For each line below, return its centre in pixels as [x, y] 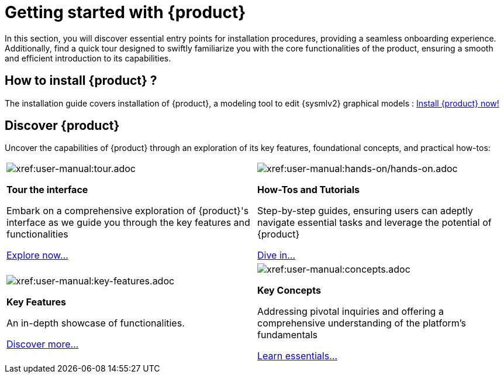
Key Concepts [289, 291]
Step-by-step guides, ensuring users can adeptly [365, 211]
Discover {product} [62, 126]
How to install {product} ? [81, 81]
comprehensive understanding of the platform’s [362, 323]
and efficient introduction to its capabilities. [88, 58]
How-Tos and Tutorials [309, 190]
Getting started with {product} [125, 12]
